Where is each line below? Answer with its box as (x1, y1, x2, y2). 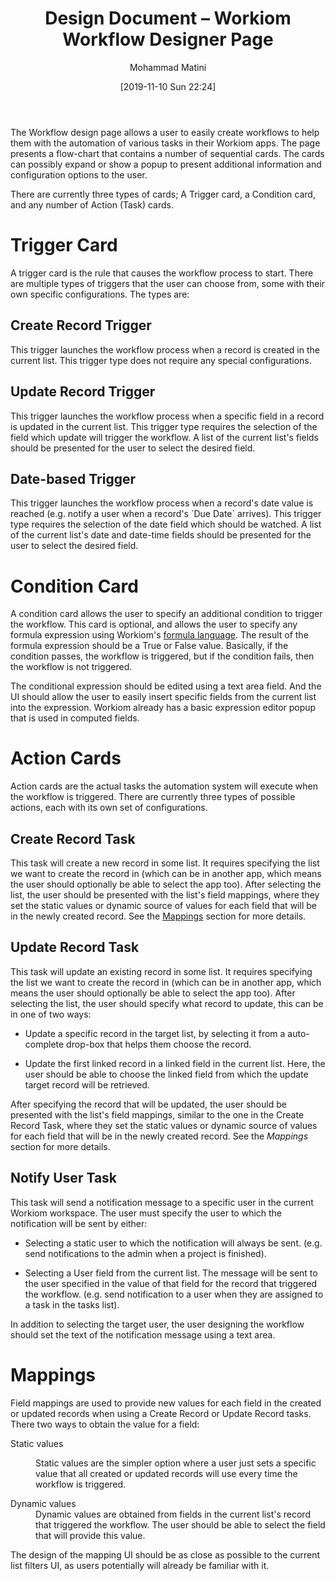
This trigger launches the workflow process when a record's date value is (10, 497, 314, 509)
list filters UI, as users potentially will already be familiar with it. (10, 1559, 270, 1571)
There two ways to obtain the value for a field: (10, 1418, 200, 1430)
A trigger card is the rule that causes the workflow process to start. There (10, 267, 314, 279)
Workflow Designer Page (62, 28, 274, 51)
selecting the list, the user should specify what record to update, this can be (10, 997, 324, 1009)
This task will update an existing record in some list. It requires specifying (10, 965, 313, 977)
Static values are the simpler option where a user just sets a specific (35, 1457, 317, 1469)
